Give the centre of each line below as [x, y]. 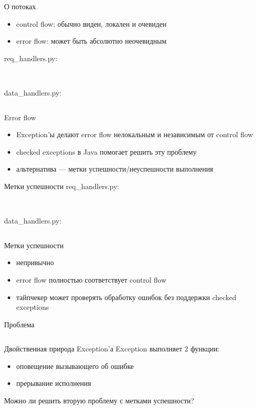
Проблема [19, 324]
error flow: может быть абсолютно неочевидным [91, 41]
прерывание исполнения [54, 383]
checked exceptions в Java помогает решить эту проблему [106, 151]
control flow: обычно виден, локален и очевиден [91, 23]
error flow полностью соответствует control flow [91, 279]
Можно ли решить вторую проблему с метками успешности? [99, 401]
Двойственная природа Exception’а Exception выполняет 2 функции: [112, 349]
